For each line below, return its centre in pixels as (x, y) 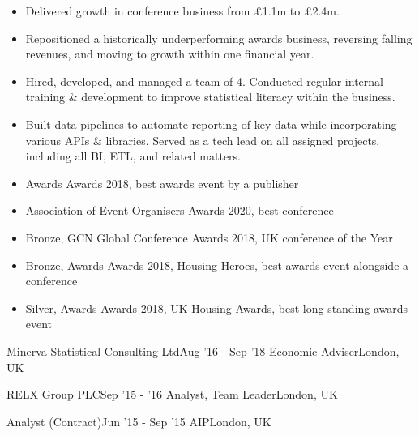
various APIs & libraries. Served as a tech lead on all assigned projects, (203, 140)
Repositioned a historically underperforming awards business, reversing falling (219, 38)
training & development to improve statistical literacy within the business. (210, 97)
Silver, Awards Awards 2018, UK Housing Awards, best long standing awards (217, 308)
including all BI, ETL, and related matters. (133, 156)
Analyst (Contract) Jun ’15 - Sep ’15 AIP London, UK (139, 421)
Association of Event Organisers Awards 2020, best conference (180, 210)
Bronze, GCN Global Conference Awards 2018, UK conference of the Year (209, 237)
